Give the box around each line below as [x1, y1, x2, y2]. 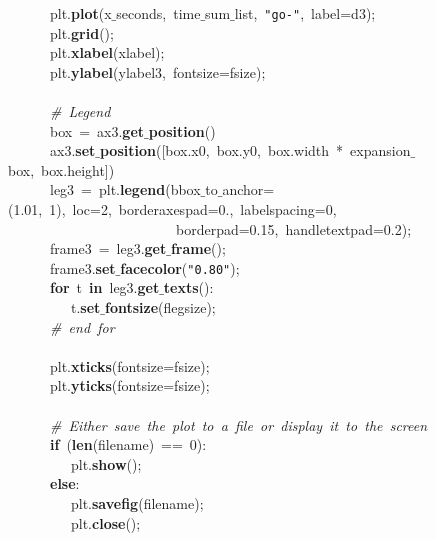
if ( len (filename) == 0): [50, 434, 207, 455]
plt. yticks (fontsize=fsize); [49, 375, 210, 396]
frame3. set [49, 257, 116, 278]
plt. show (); [70, 453, 142, 474]
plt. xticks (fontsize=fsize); [49, 355, 210, 376]
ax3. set [49, 140, 96, 161]
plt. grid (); [49, 22, 114, 43]
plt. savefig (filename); [70, 492, 204, 513]
